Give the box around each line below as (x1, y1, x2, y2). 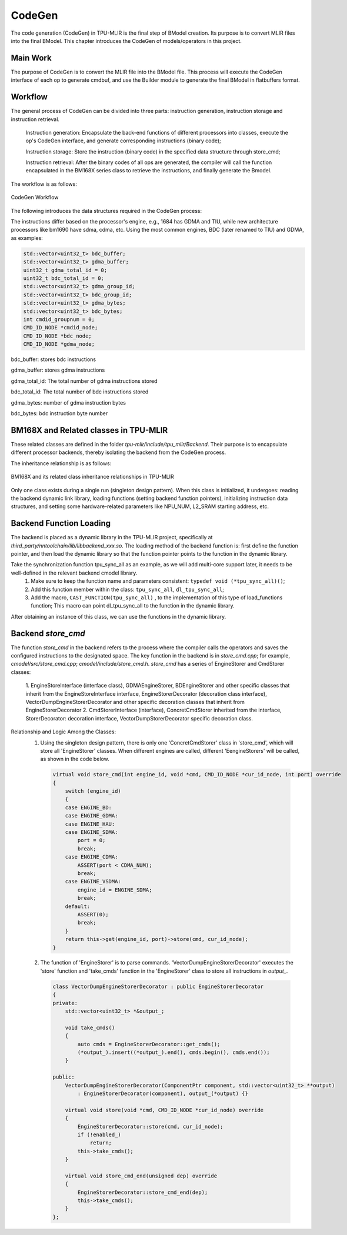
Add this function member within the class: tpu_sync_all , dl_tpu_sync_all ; (31, 586, 225, 593)
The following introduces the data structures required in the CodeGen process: (11, 207, 202, 214)
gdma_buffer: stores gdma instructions (11, 366, 105, 373)
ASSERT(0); (77, 911, 109, 917)
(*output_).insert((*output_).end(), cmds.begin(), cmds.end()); (77, 1049, 270, 1056)
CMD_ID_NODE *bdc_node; (23, 332, 92, 339)
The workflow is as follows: (11, 180, 78, 188)
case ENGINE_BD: (65, 804, 112, 811)
